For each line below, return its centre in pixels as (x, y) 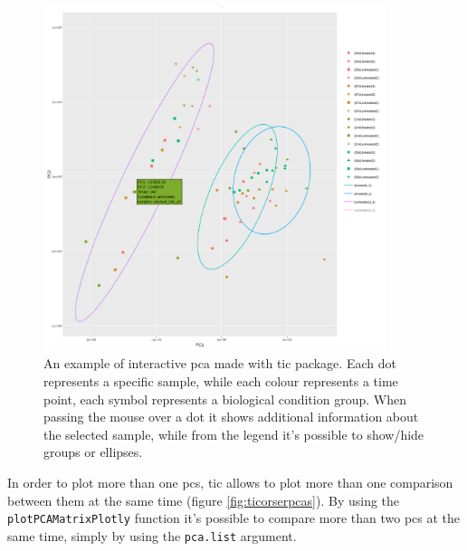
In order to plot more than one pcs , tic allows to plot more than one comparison (230, 482)
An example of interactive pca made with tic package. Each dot (220, 363)
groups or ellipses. (93, 452)
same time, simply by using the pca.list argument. (152, 535)
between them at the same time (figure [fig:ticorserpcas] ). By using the (204, 500)
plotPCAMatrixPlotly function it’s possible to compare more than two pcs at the (234, 518)
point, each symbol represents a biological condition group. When (225, 399)
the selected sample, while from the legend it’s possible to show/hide (234, 434)
